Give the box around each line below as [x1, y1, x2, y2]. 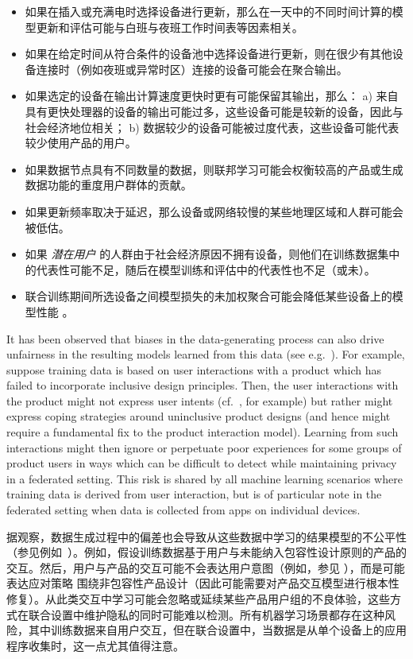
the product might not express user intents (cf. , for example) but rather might [6, 392, 393, 409]
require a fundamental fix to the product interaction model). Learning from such [6, 424, 399, 440]
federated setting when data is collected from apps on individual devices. [6, 502, 361, 518]
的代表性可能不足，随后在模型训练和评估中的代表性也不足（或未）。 [25, 261, 376, 277]
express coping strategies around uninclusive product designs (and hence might [6, 408, 391, 424]
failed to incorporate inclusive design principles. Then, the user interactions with [6, 377, 399, 393]
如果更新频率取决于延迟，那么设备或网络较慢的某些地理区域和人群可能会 [25, 203, 403, 219]
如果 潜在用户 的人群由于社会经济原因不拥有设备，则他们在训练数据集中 [25, 246, 400, 262]
